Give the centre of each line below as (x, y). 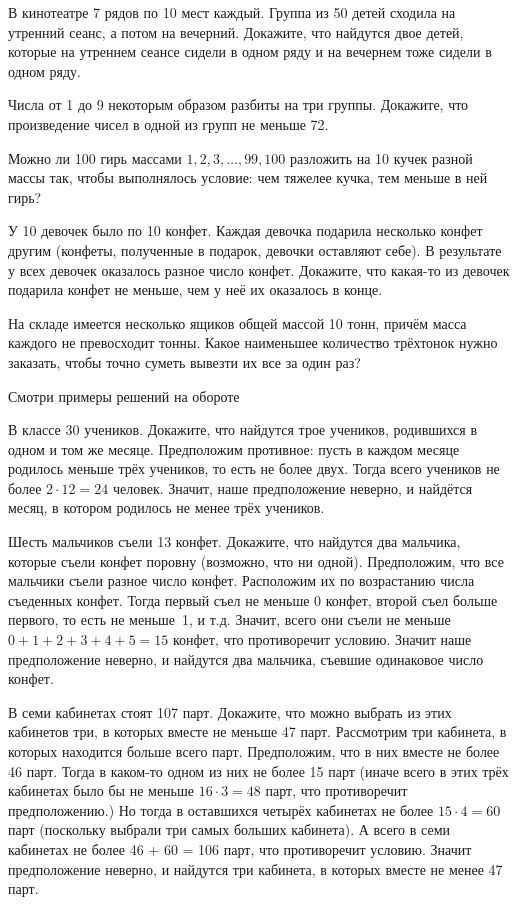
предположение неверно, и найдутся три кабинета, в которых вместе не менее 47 (255, 868)
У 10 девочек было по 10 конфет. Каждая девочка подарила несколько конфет (245, 230)
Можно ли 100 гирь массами (95, 157)
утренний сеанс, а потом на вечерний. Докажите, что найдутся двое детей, (236, 31)
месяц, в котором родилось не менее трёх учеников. (166, 507)
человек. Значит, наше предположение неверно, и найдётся (292, 487)
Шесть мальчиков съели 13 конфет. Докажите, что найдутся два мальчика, (234, 541)
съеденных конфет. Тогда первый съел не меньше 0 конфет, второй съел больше (253, 599)
